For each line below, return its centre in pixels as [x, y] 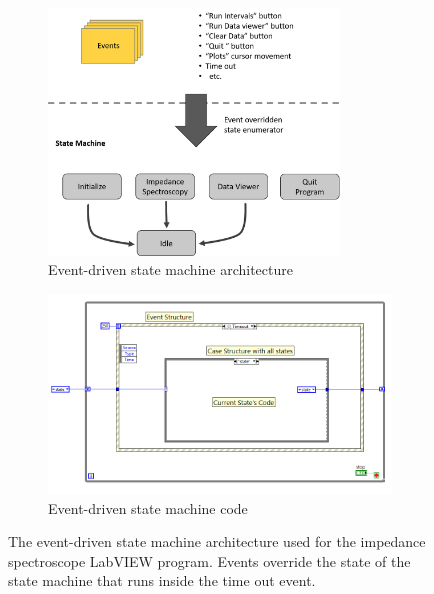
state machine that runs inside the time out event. [162, 580]
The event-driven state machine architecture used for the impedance [217, 541]
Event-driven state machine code [148, 507]
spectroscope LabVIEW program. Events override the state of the [209, 560]
